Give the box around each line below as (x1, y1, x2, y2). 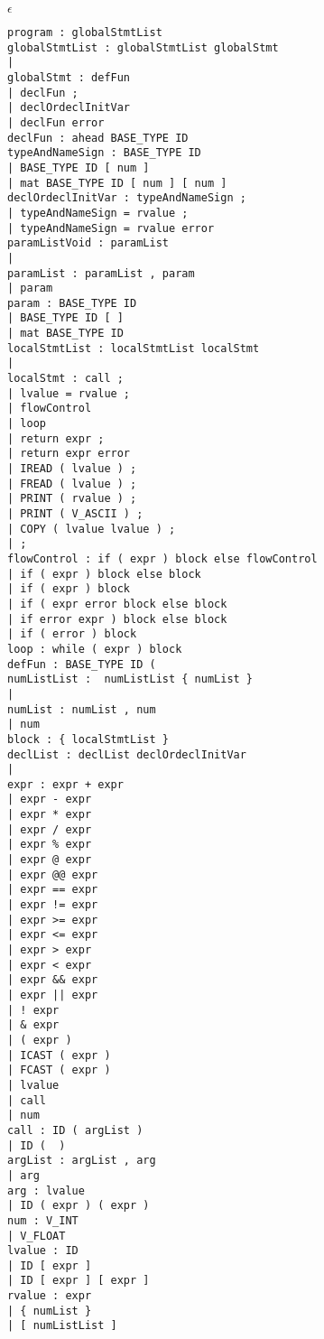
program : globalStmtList (7, 26, 162, 39)
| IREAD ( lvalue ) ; (7, 462, 137, 476)
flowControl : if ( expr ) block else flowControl (7, 552, 318, 565)
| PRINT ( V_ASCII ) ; (7, 507, 143, 520)
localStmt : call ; (7, 372, 124, 386)
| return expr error (7, 447, 131, 460)
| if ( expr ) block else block (7, 567, 201, 581)
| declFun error (7, 116, 105, 129)
